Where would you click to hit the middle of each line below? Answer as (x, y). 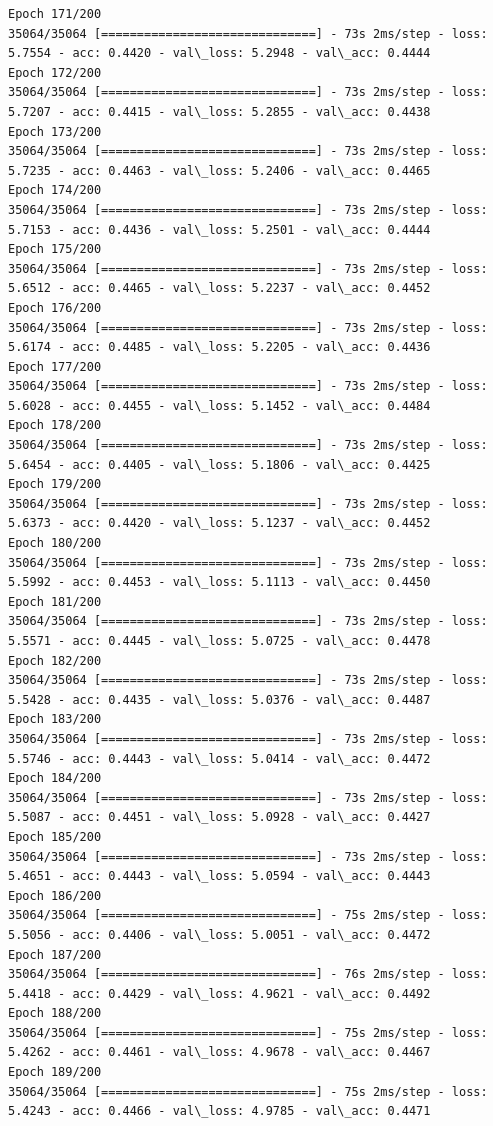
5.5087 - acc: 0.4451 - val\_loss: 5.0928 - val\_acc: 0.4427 (219, 817)
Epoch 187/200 (55, 954)
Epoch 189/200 (55, 1072)
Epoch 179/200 (55, 484)
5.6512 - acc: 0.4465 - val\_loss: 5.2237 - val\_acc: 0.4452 (219, 288)
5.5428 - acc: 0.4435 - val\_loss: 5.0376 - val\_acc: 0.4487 (219, 699)
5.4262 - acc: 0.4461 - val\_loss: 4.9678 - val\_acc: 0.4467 (219, 1052)
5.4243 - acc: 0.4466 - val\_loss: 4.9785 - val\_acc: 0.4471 (219, 1111)
